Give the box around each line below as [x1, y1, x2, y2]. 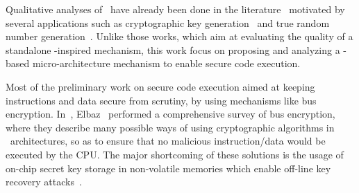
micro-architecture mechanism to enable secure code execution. [32, 56, 301, 71]
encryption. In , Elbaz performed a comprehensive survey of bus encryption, [6, 107, 335, 121]
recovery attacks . [6, 174, 82, 189]
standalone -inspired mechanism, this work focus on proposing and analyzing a [6, 42, 340, 57]
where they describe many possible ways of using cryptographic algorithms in [6, 120, 335, 134]
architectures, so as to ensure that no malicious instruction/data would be [10, 134, 326, 148]
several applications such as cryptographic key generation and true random [6, 15, 330, 30]
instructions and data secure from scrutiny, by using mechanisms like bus [6, 93, 317, 107]
